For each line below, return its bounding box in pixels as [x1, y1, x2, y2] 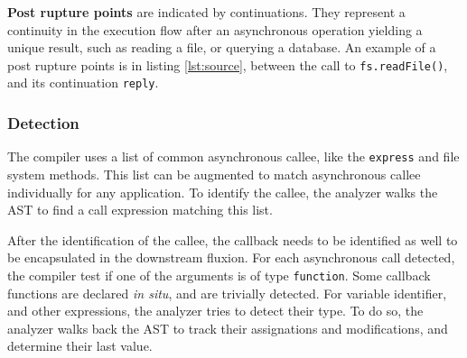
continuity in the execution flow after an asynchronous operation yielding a [7, 20, 423, 39]
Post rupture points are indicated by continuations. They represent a [7, 3, 406, 21]
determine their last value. [7, 336, 153, 355]
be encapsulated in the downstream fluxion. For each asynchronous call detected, [7, 248, 455, 267]
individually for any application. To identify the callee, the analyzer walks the [7, 182, 438, 201]
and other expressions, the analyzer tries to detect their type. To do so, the [7, 301, 424, 320]
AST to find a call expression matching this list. [7, 200, 273, 219]
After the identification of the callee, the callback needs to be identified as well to [7, 230, 458, 249]
